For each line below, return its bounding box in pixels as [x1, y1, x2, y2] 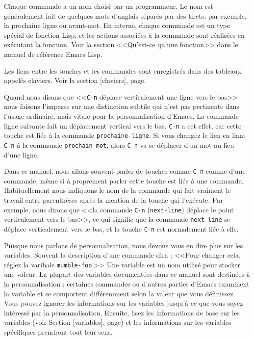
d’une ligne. [4, 149, 39, 159]
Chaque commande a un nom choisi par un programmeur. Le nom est [4, 1, 213, 11]
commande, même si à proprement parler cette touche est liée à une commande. [4, 175, 244, 185]
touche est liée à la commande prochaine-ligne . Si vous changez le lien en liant [4, 130, 246, 140]
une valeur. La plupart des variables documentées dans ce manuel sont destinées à [4, 269, 250, 279]
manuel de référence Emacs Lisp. [4, 49, 102, 59]
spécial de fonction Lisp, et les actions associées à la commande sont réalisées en [4, 29, 245, 40]
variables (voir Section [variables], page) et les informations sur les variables [4, 317, 231, 327]
